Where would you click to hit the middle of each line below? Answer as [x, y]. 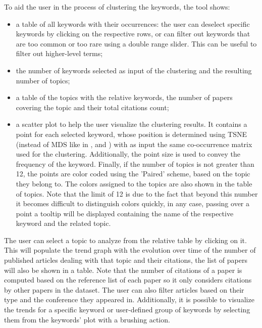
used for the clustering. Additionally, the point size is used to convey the [128, 154]
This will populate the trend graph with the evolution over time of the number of [130, 250]
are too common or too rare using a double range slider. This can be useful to [136, 43]
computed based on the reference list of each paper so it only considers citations [128, 280]
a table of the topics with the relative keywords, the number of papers [124, 97]
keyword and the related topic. [63, 223]
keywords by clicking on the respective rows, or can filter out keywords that [133, 34]
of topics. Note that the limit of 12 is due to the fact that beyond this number [137, 193]
